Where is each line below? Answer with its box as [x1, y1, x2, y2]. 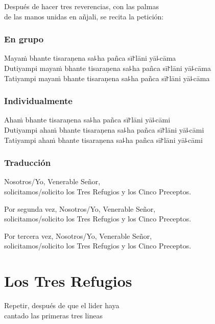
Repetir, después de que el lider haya [4, 300, 120, 311]
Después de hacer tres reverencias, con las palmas [4, 1, 159, 11]
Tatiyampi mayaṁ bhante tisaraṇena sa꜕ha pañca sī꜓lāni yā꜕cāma [4, 72, 210, 83]
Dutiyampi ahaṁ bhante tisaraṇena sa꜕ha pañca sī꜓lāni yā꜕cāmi [4, 124, 204, 135]
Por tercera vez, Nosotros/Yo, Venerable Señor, [4, 230, 152, 241]
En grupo [4, 33, 44, 45]
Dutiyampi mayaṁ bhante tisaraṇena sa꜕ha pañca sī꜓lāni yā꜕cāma [4, 63, 211, 73]
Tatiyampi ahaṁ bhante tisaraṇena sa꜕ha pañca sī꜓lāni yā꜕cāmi [4, 134, 203, 145]
